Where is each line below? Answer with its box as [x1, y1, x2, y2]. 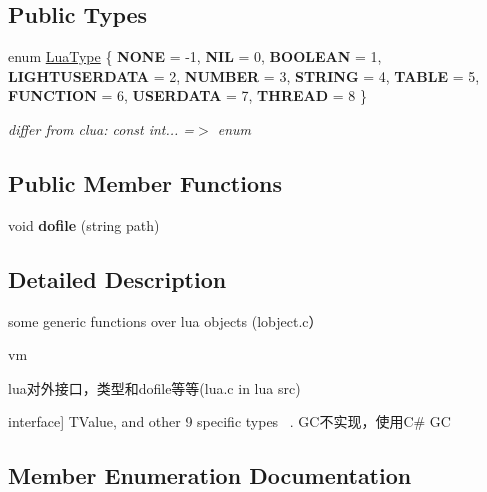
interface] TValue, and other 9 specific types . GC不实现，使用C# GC [8, 411, 451, 432]
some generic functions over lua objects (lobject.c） [8, 310, 323, 331]
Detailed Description [8, 263, 227, 294]
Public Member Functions [8, 167, 282, 198]
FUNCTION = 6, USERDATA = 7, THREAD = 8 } [8, 85, 367, 106]
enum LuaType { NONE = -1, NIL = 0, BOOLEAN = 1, [8, 46, 382, 67]
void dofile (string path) [8, 214, 160, 235]
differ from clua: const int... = [8, 118, 195, 139]
